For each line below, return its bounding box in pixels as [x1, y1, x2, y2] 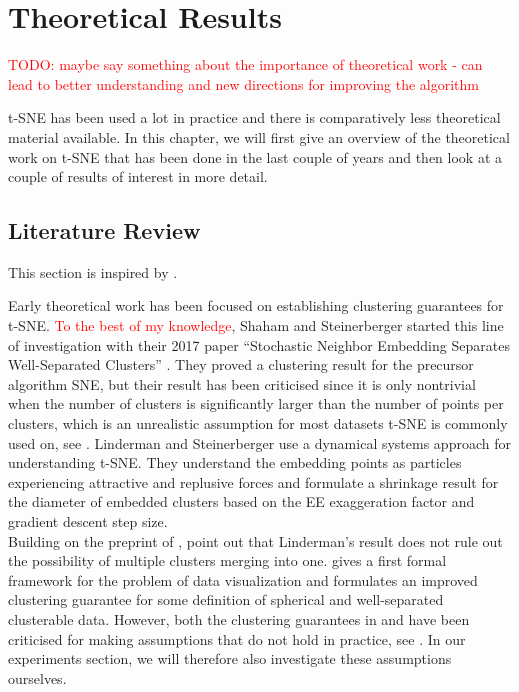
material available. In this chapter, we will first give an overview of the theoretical [8, 126, 510, 147]
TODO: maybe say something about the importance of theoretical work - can [8, 54, 483, 75]
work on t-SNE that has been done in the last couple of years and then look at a [8, 146, 503, 167]
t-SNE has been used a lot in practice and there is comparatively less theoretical [8, 107, 501, 128]
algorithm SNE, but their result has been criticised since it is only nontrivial [8, 373, 476, 394]
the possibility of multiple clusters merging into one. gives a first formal [8, 550, 447, 571]
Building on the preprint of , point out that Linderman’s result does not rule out [8, 530, 503, 551]
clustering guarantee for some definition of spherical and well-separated [8, 589, 444, 610]
